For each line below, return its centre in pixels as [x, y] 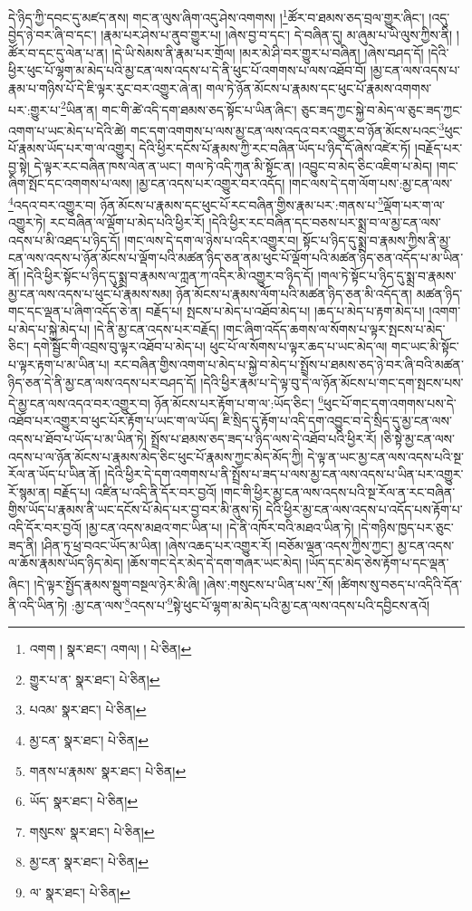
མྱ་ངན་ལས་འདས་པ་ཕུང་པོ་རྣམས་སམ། [90, 293]
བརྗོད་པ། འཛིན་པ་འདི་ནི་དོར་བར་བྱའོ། [135, 491]
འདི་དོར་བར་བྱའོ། [45, 527]
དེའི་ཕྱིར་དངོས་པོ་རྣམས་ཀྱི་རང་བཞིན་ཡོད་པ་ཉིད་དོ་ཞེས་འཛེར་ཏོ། [275, 148]
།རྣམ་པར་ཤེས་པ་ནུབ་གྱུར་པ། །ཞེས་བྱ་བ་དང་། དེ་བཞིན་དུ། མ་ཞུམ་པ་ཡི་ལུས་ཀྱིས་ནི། [277, 35]
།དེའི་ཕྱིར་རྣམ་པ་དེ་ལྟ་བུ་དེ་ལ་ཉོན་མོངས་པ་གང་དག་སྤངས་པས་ [332, 382]
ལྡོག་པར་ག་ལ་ [414, 204]
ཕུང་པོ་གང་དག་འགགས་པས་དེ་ [390, 403]
